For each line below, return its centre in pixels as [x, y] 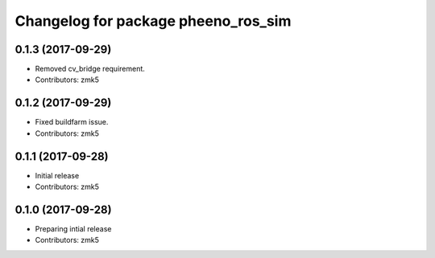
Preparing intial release [73, 228]
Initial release [57, 175]
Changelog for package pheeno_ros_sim [153, 21]
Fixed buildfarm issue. [72, 122]
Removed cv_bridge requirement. [90, 69]
